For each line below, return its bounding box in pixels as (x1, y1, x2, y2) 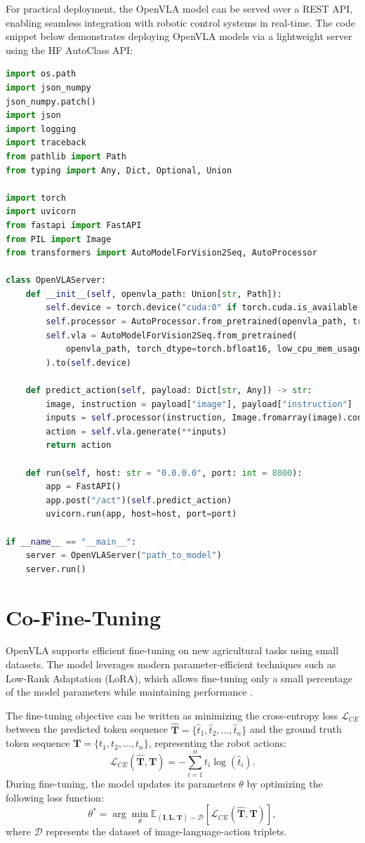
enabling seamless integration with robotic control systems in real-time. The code (6, 15, 355, 29)
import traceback (6, 138, 86, 148)
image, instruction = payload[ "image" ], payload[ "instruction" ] (46, 399, 353, 409)
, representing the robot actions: (148, 736, 286, 750)
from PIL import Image (6, 234, 112, 244)
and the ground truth (249, 722, 342, 736)
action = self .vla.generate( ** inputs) (46, 426, 227, 437)
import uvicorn (6, 206, 77, 217)
